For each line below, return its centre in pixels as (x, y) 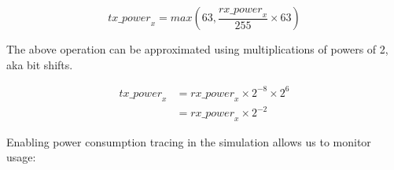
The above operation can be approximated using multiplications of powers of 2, (197, 49)
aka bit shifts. (40, 64)
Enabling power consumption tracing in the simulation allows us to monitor (189, 141)
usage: (21, 157)
